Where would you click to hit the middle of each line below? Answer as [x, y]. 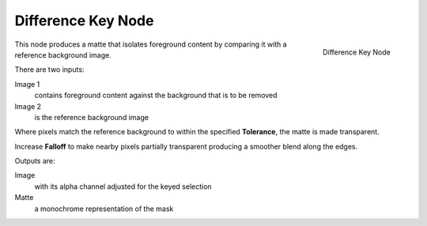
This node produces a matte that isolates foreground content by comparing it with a [151, 44]
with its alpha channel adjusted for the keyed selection [123, 186]
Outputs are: [35, 161]
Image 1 [27, 84]
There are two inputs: [49, 70]
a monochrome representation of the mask [104, 209]
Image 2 [28, 106]
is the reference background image [92, 117]
